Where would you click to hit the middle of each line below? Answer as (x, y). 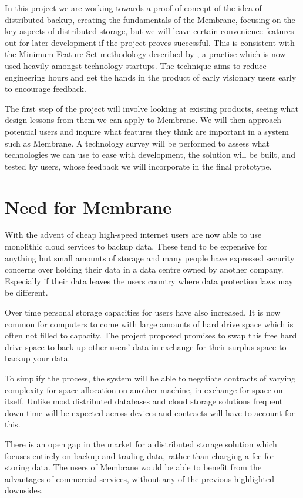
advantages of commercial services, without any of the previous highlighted (139, 478)
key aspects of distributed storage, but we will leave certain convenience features (149, 31)
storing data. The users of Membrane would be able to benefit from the (133, 467)
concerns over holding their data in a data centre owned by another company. (144, 269)
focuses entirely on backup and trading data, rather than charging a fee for (139, 455)
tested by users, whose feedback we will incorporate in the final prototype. (138, 166)
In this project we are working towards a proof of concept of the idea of (133, 8)
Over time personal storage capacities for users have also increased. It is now (143, 312)
